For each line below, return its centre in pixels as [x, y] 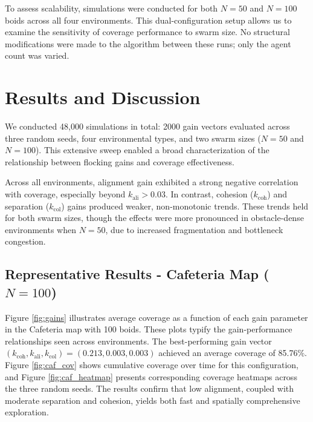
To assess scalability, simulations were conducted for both [111, 8]
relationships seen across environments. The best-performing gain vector [138, 341]
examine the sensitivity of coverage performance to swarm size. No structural [147, 32]
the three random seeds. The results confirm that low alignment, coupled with [150, 388]
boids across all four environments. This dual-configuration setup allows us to [148, 20]
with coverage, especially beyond [65, 194]
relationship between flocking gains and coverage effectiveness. [120, 161]
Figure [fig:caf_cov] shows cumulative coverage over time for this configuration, [152, 364]
